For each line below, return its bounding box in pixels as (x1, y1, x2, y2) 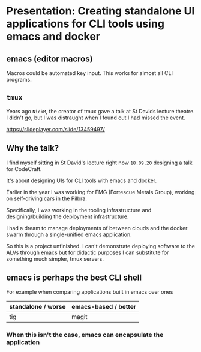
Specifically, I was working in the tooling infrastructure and (6, 206, 152, 213)
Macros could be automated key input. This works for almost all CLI (6, 70, 173, 76)
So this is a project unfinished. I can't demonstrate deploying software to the (6, 242, 196, 249)
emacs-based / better (71, 303, 137, 311)
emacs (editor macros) (6, 53, 93, 64)
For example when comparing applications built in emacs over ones (6, 288, 173, 296)
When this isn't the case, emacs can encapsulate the (6, 331, 164, 339)
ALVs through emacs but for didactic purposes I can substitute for (6, 249, 169, 256)
